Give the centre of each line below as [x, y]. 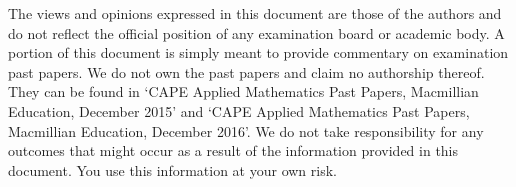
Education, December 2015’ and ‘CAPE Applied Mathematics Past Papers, [239, 110]
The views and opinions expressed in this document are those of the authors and [255, 13]
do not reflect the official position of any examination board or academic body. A [256, 32]
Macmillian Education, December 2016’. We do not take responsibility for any [246, 130]
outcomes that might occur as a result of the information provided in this [233, 150]
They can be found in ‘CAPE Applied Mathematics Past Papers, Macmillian [243, 91]
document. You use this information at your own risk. [172, 169]
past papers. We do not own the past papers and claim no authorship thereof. [246, 71]
